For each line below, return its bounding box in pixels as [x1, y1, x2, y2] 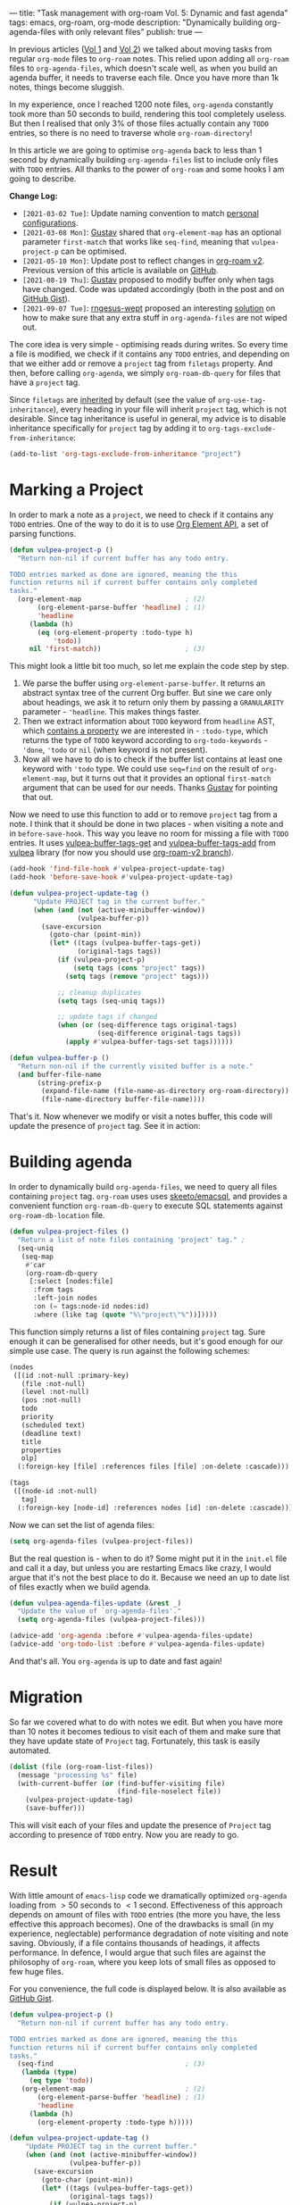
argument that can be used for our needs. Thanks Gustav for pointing [21, 782, 279, 793]
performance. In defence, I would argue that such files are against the [9, 1947, 266, 1958]
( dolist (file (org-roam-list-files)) [9, 1762, 154, 1771]
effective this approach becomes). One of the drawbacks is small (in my [9, 1919, 274, 1929]
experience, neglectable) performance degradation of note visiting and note [9, 1928, 288, 1939]
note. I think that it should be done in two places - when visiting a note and [9, 819, 284, 830]
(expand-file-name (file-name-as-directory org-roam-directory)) [41, 1087, 290, 1096]
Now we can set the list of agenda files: [9, 1519, 154, 1530]
